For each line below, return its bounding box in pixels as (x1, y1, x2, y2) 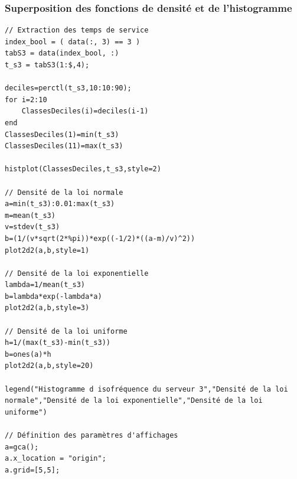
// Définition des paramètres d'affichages (5, 431, 178, 439)
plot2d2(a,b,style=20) (5, 361, 94, 370)
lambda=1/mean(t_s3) (5, 281, 86, 289)
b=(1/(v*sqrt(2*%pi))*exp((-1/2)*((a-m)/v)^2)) (5, 234, 195, 243)
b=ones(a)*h (5, 350, 51, 359)
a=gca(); (5, 442, 39, 451)
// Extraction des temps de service (5, 26, 149, 35)
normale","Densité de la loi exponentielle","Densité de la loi (5, 396, 263, 405)
